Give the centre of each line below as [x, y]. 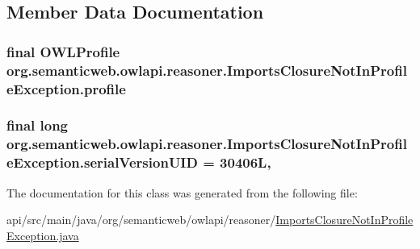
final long [38, 125]
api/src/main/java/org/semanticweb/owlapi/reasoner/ [141, 220]
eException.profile [66, 88]
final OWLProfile [63, 51]
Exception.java [43, 235]
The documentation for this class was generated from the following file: [182, 192]
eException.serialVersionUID [102, 162]
